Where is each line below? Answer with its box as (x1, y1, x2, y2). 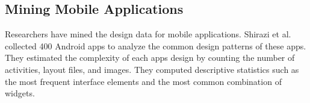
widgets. (5, 87, 35, 99)
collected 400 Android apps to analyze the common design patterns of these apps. (5, 39, 306, 52)
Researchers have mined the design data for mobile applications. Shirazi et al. (5, 28, 291, 40)
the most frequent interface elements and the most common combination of (5, 75, 282, 87)
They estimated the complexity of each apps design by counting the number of (5, 51, 295, 64)
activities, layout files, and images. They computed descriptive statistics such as (5, 63, 299, 75)
